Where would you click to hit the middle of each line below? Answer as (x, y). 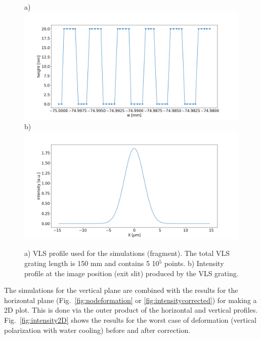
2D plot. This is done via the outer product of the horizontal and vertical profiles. (131, 310)
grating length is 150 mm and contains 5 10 (92, 263)
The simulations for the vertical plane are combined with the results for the (121, 290)
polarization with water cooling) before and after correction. (97, 330)
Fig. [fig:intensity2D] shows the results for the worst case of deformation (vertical (130, 319)
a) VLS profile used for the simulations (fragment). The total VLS (127, 253)
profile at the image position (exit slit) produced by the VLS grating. (132, 273)
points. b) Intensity (194, 263)
